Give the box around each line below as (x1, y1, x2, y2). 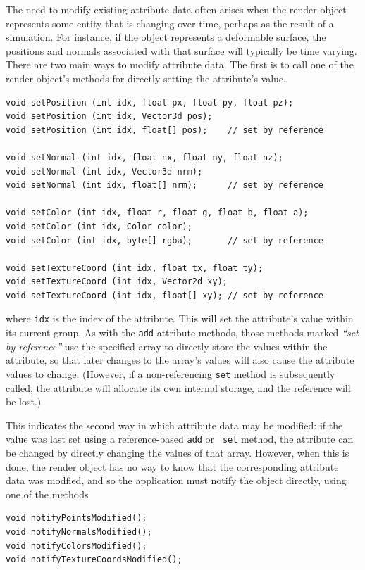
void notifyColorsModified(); (6, 540, 147, 551)
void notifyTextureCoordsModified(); (6, 555, 182, 565)
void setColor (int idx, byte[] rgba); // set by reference (6, 235, 324, 246)
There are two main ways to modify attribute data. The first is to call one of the (6, 57, 354, 72)
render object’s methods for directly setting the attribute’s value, (6, 70, 286, 85)
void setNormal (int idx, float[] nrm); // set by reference (6, 180, 324, 191)
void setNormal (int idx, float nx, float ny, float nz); (6, 152, 283, 163)
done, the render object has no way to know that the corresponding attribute (6, 459, 339, 474)
